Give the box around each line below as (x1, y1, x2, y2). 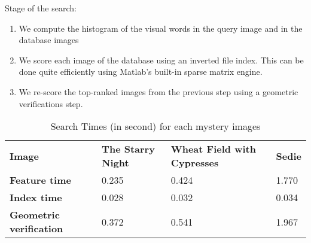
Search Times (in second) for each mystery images (50, 119, 261, 133)
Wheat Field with (170, 142, 256, 156)
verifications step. (19, 97, 83, 110)
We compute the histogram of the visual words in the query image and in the (19, 22, 303, 34)
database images (19, 34, 79, 46)
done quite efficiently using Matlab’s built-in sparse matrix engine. (19, 65, 263, 78)
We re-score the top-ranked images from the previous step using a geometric (19, 85, 298, 98)
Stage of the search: (5, 2, 77, 14)
